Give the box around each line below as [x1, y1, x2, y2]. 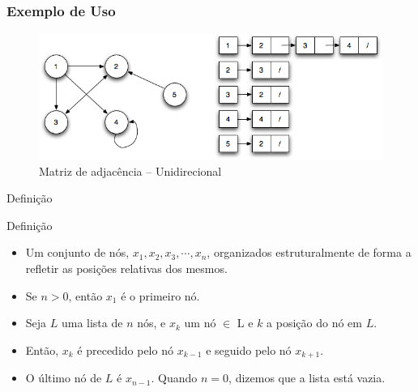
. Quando [151, 369, 198, 386]
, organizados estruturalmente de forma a [207, 244, 412, 261]
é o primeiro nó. [121, 287, 200, 304]
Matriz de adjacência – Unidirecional [39, 162, 222, 179]
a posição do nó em [267, 314, 362, 331]
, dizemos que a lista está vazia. [228, 369, 386, 386]
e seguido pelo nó [206, 341, 292, 358]
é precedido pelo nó [77, 341, 173, 358]
